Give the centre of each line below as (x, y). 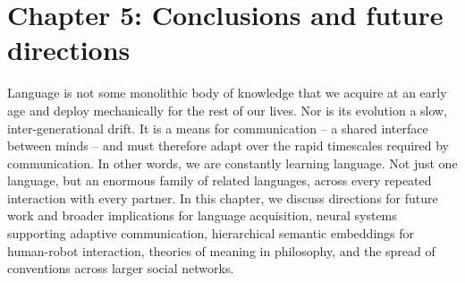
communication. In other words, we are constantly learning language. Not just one (232, 163)
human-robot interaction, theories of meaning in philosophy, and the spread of (221, 250)
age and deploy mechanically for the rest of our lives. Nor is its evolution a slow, (228, 110)
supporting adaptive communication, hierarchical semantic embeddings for (211, 233)
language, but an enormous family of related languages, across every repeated (220, 180)
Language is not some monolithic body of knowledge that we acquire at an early (227, 93)
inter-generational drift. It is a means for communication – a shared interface (218, 128)
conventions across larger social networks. (121, 268)
